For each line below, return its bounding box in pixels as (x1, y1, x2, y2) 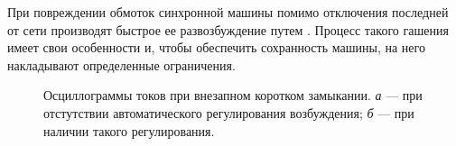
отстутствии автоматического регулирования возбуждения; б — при (43, 103, 414, 122)
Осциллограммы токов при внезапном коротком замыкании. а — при (43, 86, 423, 105)
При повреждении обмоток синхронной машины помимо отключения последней (7, 3, 449, 21)
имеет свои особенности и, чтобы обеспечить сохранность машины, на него (7, 38, 425, 57)
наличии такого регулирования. (43, 121, 215, 140)
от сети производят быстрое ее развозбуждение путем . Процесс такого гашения (7, 20, 449, 39)
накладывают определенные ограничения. (7, 55, 236, 74)
